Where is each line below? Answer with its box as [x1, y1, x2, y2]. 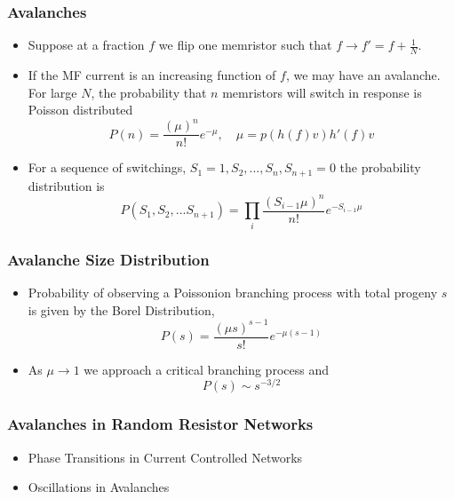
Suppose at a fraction [28, 36, 145, 54]
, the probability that [91, 83, 207, 101]
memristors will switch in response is [222, 83, 422, 101]
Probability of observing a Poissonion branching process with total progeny [28, 282, 438, 301]
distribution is [28, 176, 105, 194]
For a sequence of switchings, [28, 158, 187, 177]
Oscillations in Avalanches [28, 478, 170, 496]
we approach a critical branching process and [84, 360, 329, 378]
